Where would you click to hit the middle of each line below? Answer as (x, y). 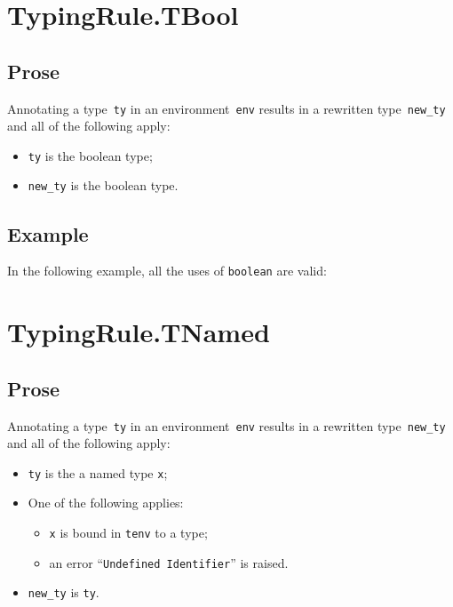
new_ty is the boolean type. (103, 185)
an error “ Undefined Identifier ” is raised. (169, 562)
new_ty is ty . (64, 592)
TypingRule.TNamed (139, 332)
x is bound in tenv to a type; (128, 533)
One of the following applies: (106, 503)
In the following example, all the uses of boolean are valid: (167, 271)
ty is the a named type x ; (98, 472)
